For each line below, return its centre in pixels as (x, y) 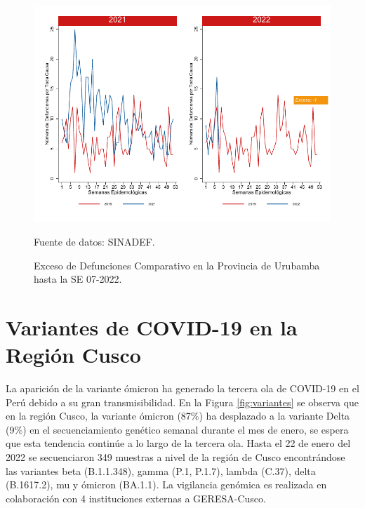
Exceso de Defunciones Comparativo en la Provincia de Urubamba (177, 265)
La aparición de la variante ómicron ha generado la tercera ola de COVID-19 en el (182, 388)
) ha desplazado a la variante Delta (274, 416)
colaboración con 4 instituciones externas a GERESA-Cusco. (136, 498)
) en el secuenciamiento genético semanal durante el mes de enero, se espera (186, 429)
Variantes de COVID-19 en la (152, 327)
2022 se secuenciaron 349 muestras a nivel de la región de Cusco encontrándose (175, 457)
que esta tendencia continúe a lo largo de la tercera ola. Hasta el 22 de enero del (178, 443)
